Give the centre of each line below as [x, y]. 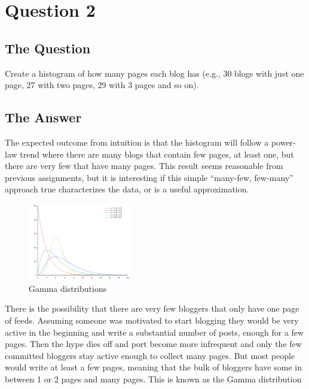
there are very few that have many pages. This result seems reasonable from [144, 166]
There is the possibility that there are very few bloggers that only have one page [152, 308]
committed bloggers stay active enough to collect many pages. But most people [150, 355]
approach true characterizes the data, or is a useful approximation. [127, 189]
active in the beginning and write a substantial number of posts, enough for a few [154, 332]
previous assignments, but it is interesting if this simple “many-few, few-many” [149, 177]
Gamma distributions [68, 288]
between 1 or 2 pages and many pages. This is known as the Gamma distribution [153, 379]
